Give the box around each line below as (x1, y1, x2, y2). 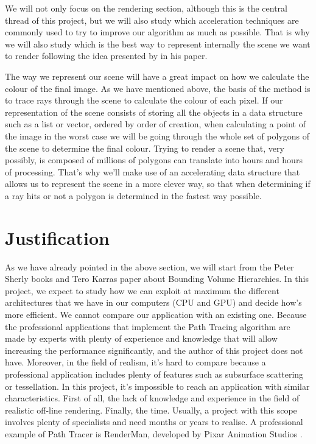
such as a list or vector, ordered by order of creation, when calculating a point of (5, 118, 306, 130)
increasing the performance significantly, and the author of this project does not (5, 344, 303, 356)
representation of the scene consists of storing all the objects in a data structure (5, 105, 303, 118)
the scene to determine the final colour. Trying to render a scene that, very (5, 141, 284, 154)
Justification (5, 225, 110, 250)
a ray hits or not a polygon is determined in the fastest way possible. (5, 189, 262, 202)
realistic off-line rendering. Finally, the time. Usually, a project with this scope (5, 403, 297, 416)
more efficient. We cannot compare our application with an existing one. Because (5, 308, 307, 320)
